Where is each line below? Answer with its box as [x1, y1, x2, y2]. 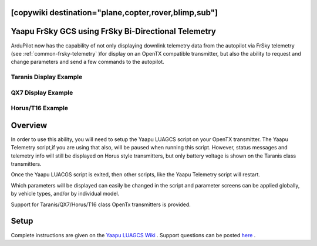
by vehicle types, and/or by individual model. [11, 190, 120, 197]
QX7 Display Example [11, 88, 73, 97]
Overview [11, 120, 48, 130]
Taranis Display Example [11, 73, 83, 81]
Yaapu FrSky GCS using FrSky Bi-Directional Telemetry [11, 26, 217, 36]
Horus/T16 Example [11, 104, 69, 112]
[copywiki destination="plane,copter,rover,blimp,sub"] [11, 8, 218, 18]
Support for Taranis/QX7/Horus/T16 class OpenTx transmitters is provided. [11, 201, 191, 208]
